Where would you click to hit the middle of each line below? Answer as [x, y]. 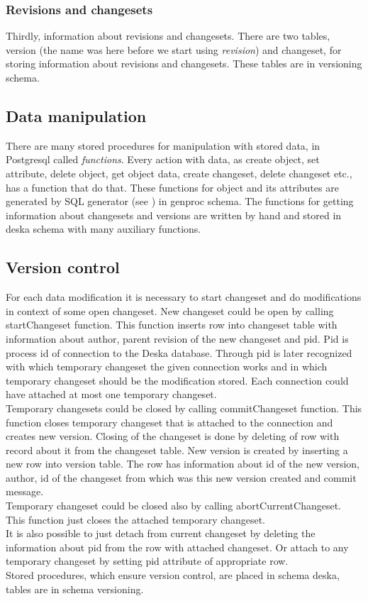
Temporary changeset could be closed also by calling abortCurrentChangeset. [174, 506]
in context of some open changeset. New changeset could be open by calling [170, 310]
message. [25, 491]
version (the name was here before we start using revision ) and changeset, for [174, 49]
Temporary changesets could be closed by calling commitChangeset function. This [184, 408]
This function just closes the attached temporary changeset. [136, 519]
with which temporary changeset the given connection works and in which [167, 366]
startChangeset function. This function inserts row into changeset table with [172, 325]
